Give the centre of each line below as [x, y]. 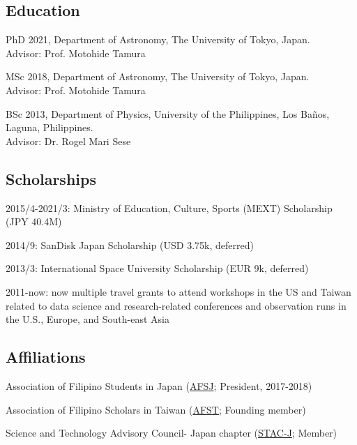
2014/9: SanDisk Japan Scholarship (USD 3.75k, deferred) [130, 244]
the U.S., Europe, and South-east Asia [88, 319]
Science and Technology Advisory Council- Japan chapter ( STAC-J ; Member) [172, 433]
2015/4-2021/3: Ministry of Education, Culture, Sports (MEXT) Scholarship [169, 208]
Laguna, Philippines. [50, 127]
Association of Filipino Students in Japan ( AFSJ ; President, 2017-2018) [159, 385]
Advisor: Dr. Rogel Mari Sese [68, 141]
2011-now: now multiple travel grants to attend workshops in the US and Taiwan [178, 291]
